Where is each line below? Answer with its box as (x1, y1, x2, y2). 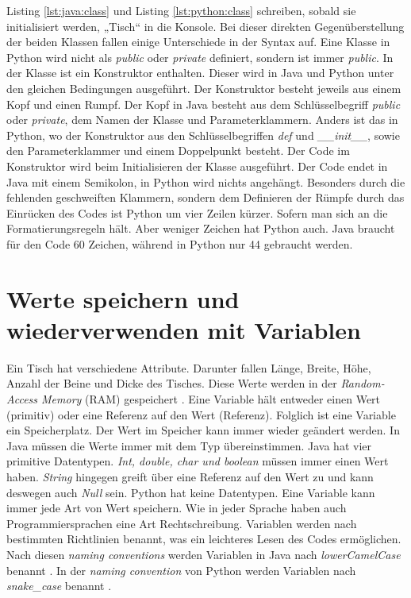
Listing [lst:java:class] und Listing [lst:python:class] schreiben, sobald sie (6, 2, 356, 18)
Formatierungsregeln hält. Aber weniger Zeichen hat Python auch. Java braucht (6, 220, 395, 237)
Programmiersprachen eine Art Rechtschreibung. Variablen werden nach (6, 515, 357, 531)
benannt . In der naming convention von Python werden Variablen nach (6, 561, 356, 578)
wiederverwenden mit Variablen (6, 313, 361, 345)
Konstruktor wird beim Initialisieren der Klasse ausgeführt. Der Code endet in (6, 157, 388, 174)
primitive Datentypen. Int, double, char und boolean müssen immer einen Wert (6, 453, 389, 469)
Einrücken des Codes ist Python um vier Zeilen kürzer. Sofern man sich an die (6, 204, 388, 221)
